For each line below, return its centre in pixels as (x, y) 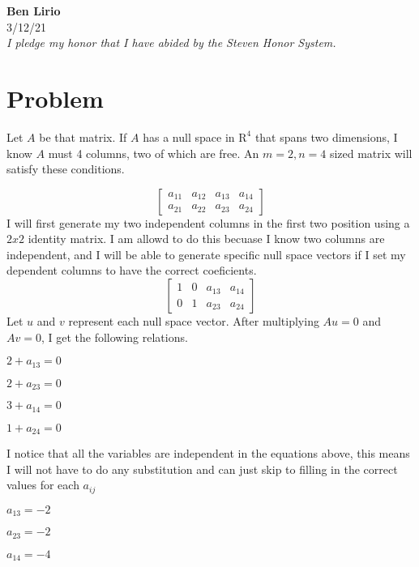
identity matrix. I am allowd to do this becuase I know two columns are (206, 239)
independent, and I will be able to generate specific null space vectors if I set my (206, 254)
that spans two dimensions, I (326, 136)
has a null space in (189, 136)
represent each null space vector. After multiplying (194, 321)
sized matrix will (371, 153)
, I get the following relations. (114, 337)
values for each (43, 485)
